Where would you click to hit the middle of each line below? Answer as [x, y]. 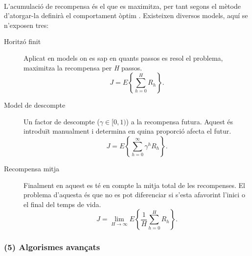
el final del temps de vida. [62, 204]
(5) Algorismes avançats [52, 247]
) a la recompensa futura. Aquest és [180, 121]
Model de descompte [35, 105]
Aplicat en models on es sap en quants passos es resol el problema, [123, 58]
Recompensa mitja [32, 168]
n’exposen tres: [26, 25]
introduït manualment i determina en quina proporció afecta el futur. [127, 131]
